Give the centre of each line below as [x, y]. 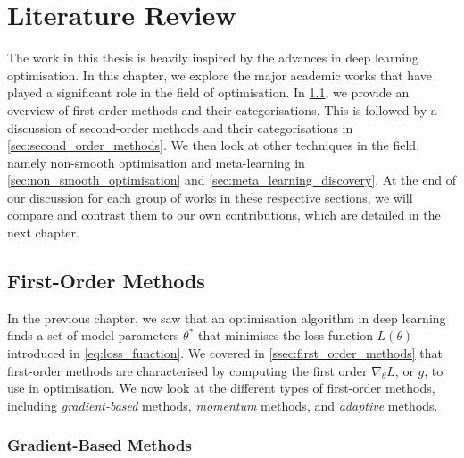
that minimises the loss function [286, 335]
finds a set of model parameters [93, 335]
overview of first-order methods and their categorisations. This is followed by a [222, 109]
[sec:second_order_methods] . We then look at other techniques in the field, [214, 145]
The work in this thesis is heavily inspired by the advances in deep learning [213, 58]
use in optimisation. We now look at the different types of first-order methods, [221, 388]
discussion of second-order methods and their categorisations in [180, 127]
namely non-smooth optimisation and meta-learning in [156, 162]
